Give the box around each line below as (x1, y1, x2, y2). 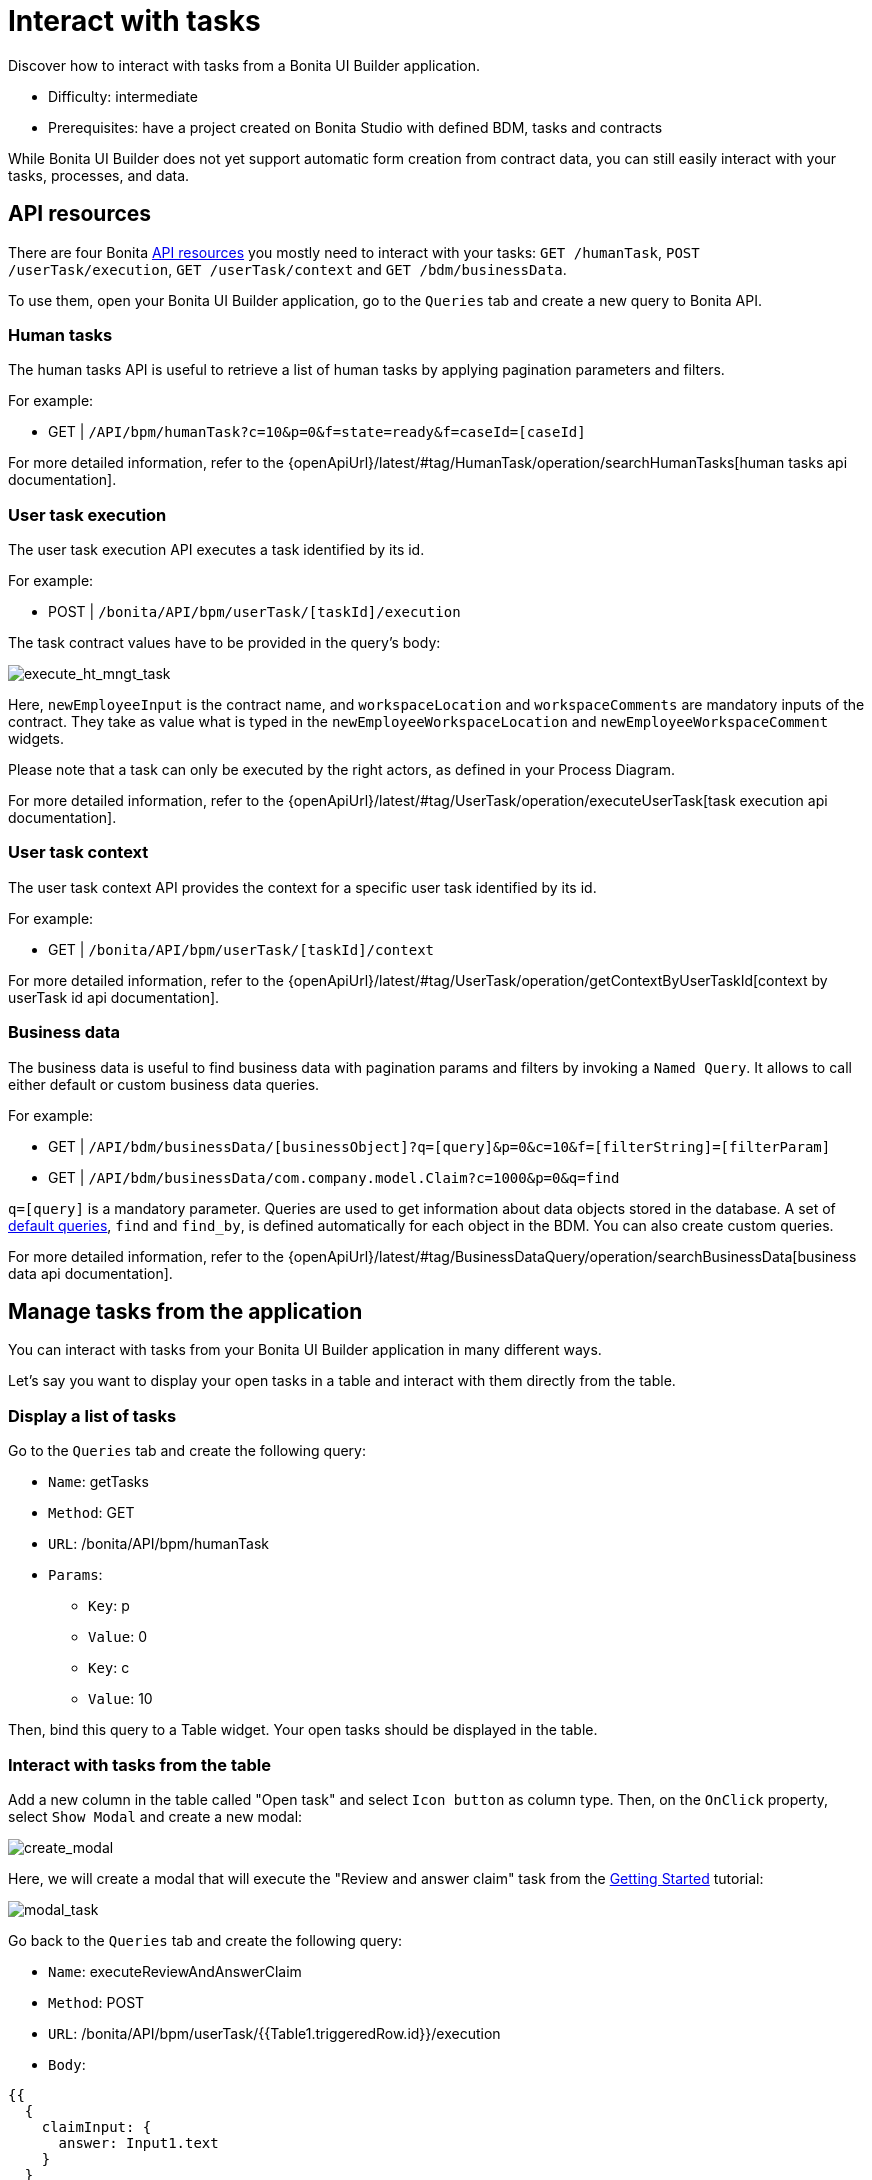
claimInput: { (41, 2118, 152, 2135)
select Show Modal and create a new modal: (8, 1807, 303, 1825)
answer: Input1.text (58, 2134, 219, 2151)
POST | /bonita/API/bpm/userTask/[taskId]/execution (48, 603, 461, 621)
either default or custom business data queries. (8, 1075, 320, 1093)
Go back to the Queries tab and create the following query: (8, 1931, 403, 1949)
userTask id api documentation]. (8, 988, 220, 1006)
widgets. (8, 730, 65, 748)
